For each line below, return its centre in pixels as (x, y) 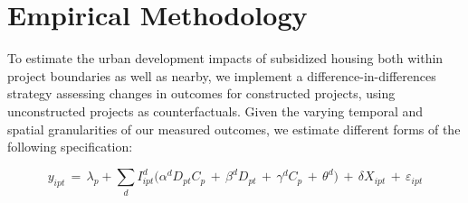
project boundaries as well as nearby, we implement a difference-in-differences (222, 75)
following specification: (70, 147)
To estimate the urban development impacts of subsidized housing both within (225, 58)
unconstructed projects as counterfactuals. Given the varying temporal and (215, 111)
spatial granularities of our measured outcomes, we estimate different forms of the (234, 129)
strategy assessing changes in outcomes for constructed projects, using (201, 93)
